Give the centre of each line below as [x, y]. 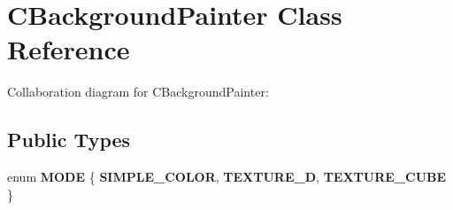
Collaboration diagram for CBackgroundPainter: [138, 92]
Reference [69, 49]
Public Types [69, 140]
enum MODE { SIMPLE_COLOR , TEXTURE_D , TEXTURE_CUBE [227, 177]
